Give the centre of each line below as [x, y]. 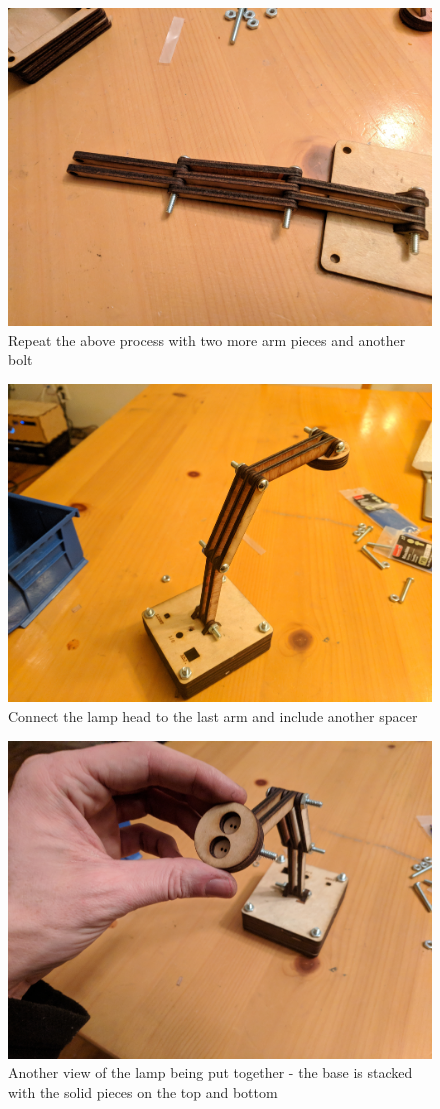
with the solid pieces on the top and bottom [143, 1092]
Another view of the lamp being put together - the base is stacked [210, 1072]
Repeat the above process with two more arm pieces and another [207, 339]
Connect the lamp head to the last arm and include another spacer [213, 715]
